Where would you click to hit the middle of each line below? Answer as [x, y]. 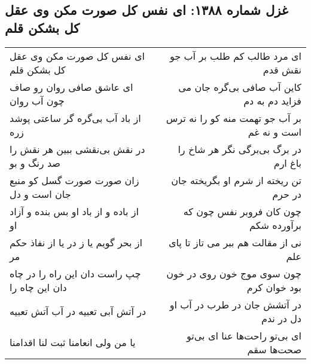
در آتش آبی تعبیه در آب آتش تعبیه [78, 311]
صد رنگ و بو [35, 163]
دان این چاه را [38, 287]
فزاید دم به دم [272, 100]
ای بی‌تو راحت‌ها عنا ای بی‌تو [244, 335]
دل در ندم [281, 318]
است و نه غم [275, 131]
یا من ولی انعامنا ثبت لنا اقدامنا [73, 342]
